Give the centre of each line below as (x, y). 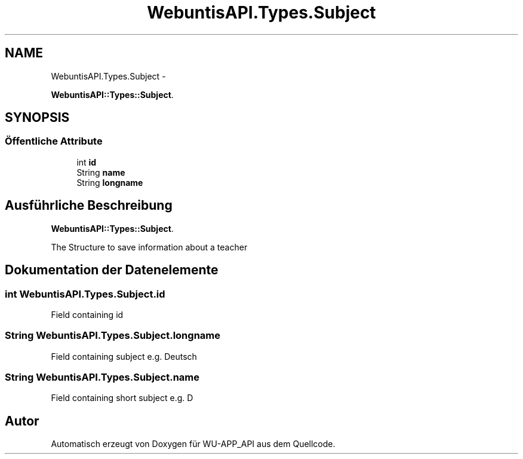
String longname (110, 182)
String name (101, 172)
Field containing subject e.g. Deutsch (124, 356)
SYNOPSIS (37, 118)
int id (87, 162)
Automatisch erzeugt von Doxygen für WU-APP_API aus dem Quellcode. (193, 444)
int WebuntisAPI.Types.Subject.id (85, 294)
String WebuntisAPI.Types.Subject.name (102, 377)
